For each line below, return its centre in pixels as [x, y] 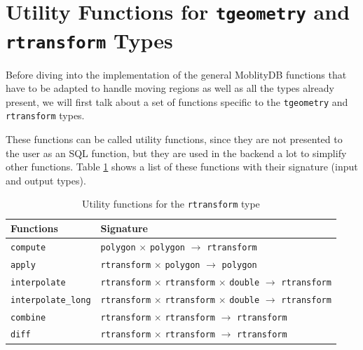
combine [28, 317]
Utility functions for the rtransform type [171, 204]
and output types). [46, 180]
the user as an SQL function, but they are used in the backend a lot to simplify [176, 153]
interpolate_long [51, 300]
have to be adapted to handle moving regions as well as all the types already [170, 88]
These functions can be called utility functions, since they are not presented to [174, 139]
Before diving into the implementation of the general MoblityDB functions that [176, 74]
